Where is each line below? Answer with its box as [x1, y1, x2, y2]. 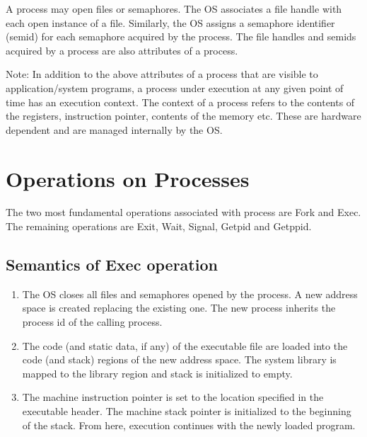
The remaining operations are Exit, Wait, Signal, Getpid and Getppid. [6, 219, 312, 234]
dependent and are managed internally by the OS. [6, 122, 223, 137]
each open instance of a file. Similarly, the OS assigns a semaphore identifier [6, 15, 335, 30]
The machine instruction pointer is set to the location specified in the [22, 390, 324, 404]
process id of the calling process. [22, 314, 163, 329]
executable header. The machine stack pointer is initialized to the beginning [22, 404, 351, 419]
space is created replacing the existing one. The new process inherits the [22, 300, 336, 315]
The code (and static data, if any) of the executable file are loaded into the [22, 338, 348, 353]
